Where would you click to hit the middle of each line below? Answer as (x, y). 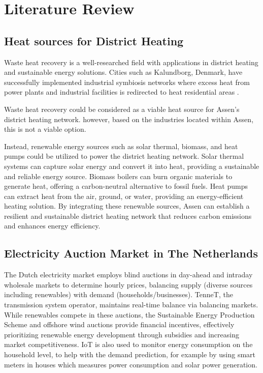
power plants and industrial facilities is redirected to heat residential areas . (122, 92)
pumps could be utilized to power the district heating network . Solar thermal (124, 156)
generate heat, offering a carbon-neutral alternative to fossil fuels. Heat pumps (126, 186)
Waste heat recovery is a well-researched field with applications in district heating (131, 62)
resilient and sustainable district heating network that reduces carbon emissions (128, 216)
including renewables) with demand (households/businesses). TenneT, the (119, 294)
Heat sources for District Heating (94, 40)
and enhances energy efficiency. (52, 226)
